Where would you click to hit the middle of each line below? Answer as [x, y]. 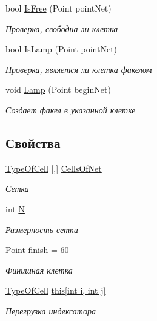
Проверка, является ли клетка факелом [79, 69]
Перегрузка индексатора [51, 310]
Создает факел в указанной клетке [71, 110]
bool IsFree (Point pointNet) [58, 8]
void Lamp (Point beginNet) [58, 90]
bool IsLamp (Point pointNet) [62, 49]
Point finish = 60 [37, 250]
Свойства [33, 142]
